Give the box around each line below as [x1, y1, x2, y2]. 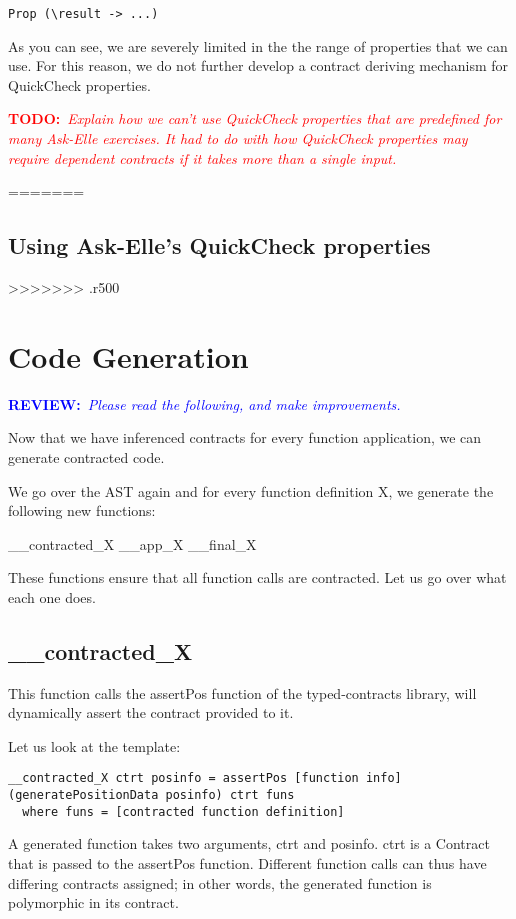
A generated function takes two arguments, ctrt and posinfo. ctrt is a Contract [8, 833, 490, 854]
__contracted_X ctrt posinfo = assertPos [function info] [8, 771, 402, 786]
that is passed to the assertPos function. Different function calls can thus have [8, 853, 487, 874]
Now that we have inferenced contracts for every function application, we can [8, 427, 482, 448]
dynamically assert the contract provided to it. [8, 702, 294, 723]
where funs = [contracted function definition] [22, 804, 345, 819]
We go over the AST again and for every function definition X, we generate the [8, 480, 494, 501]
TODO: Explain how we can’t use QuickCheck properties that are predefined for [8, 108, 502, 129]
